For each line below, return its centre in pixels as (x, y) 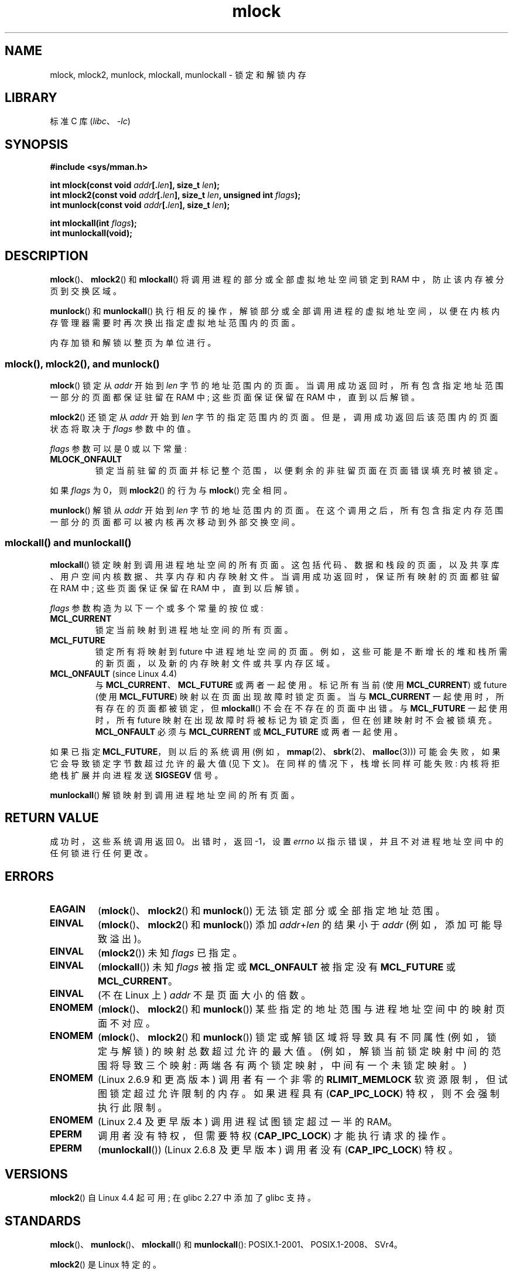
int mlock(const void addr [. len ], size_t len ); (135, 185)
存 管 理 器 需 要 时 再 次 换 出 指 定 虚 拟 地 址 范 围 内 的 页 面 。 (175, 323)
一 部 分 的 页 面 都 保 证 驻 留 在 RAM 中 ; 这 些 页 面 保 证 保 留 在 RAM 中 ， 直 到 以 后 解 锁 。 (235, 397)
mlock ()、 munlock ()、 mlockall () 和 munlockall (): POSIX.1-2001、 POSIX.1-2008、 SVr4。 (226, 1244)
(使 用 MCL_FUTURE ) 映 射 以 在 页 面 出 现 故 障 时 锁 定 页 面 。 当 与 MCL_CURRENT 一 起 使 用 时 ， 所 (300, 696)
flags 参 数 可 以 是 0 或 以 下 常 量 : (118, 448)
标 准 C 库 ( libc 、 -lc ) (90, 121)
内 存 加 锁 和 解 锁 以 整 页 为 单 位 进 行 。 (133, 343)
